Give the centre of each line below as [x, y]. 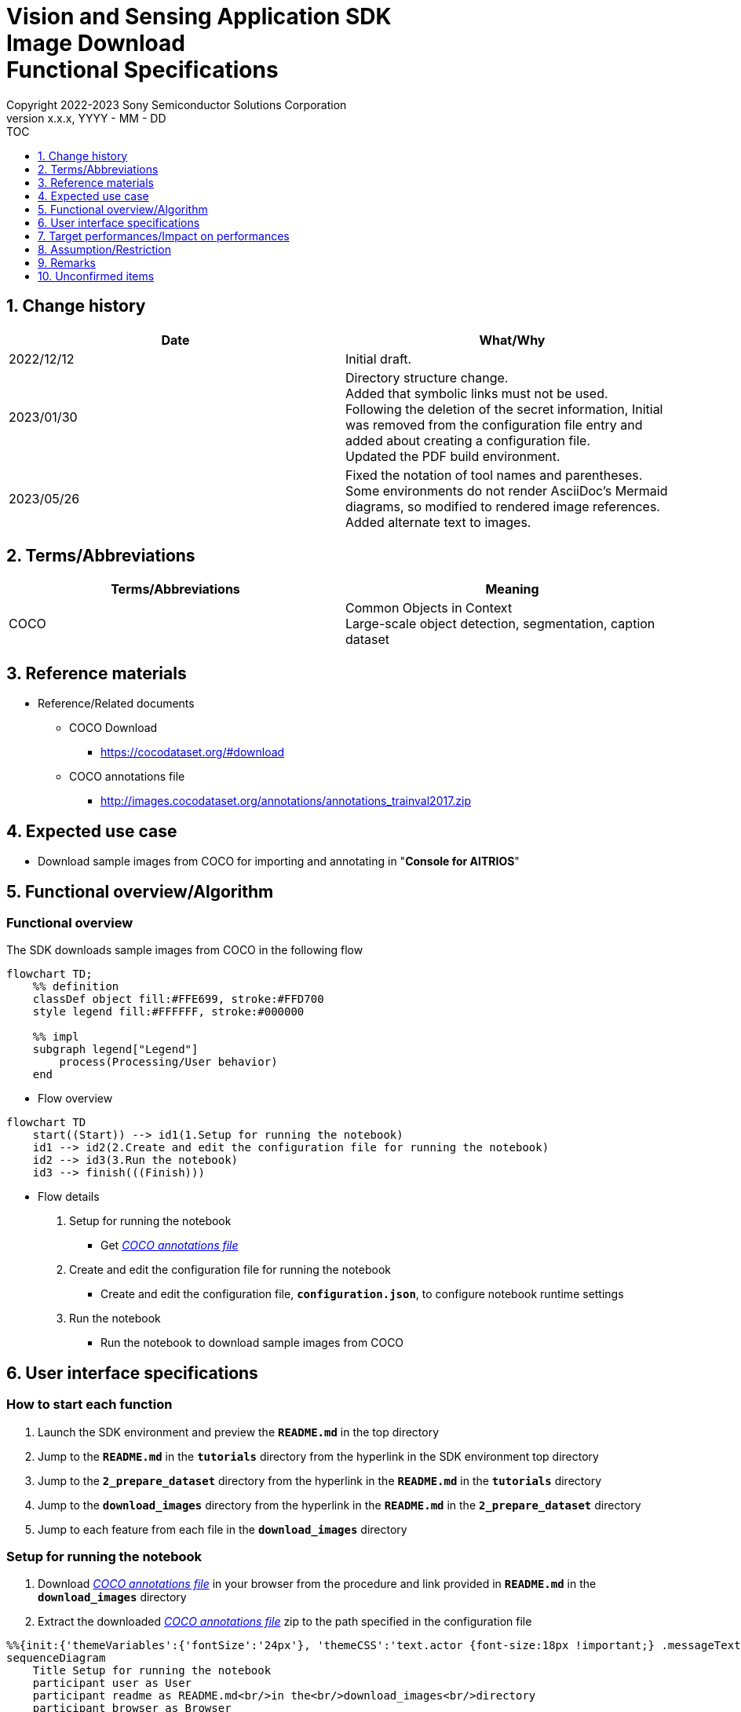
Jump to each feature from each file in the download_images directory [223, 1529]
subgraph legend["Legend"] [115, 1050]
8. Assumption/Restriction [104, 249]
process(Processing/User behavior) [168, 1062]
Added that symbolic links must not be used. [477, 393]
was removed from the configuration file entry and [494, 424]
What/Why [512, 340]
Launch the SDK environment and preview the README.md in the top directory [239, 1432]
